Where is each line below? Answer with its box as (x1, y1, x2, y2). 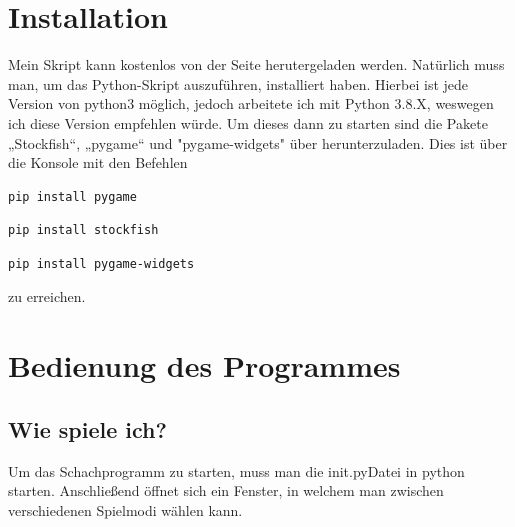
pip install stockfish (8, 223, 159, 238)
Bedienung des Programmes (8, 345, 401, 386)
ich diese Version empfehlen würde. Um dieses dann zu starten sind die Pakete (8, 112, 488, 133)
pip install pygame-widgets (8, 256, 195, 271)
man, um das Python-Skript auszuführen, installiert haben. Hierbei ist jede (8, 73, 469, 94)
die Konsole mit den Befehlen (8, 152, 188, 173)
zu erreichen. (8, 286, 86, 307)
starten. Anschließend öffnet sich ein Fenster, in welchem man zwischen (8, 480, 444, 501)
